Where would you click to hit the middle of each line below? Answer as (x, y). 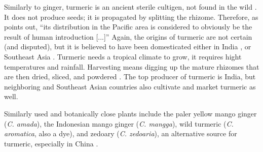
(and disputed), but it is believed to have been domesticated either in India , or (128, 47)
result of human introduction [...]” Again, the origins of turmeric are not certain (128, 36)
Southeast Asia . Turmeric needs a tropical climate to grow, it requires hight (123, 56)
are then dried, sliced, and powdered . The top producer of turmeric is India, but (130, 77)
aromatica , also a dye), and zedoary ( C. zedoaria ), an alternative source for (121, 133)
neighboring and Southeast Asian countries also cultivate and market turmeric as (130, 86)
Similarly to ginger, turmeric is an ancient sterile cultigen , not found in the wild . (130, 7)
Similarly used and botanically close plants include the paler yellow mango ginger (130, 113)
